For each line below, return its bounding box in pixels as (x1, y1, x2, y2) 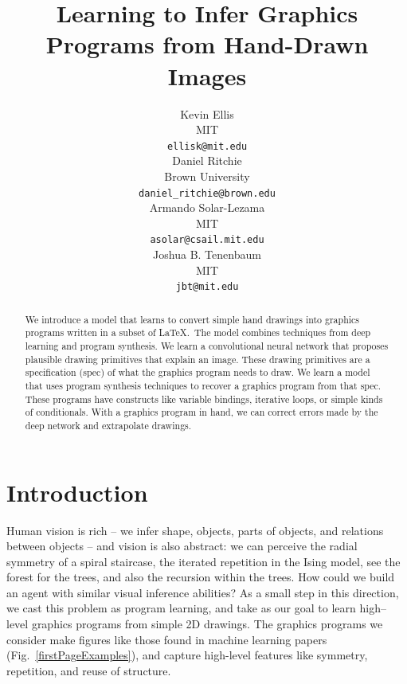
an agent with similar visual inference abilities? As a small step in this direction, (6, 584, 399, 600)
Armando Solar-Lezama (149, 199, 265, 216)
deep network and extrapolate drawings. (25, 418, 192, 432)
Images (167, 59, 247, 92)
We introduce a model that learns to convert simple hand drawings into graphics (25, 312, 360, 326)
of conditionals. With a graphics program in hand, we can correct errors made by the (25, 405, 378, 419)
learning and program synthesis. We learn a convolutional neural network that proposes (25, 338, 389, 352)
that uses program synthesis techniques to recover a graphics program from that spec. (25, 378, 382, 392)
